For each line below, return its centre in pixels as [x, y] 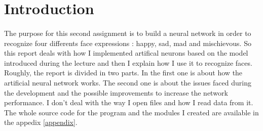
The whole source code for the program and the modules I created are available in [131, 112]
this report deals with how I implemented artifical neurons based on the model [126, 53]
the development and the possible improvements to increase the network [116, 92]
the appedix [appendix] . [41, 122]
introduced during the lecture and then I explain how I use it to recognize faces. [128, 62]
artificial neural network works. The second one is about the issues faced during [128, 82]
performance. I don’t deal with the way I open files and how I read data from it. [129, 102]
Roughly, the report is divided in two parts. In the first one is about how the [123, 73]
